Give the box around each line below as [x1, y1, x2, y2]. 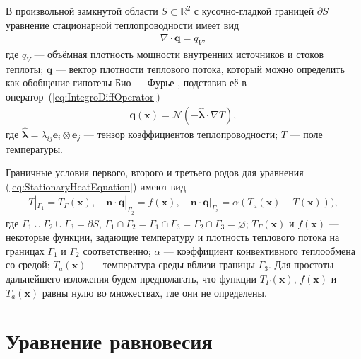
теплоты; [6, 61, 44, 76]
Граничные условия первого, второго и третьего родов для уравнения [6, 165, 304, 180]
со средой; [6, 257, 50, 272]
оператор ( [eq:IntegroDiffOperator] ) [6, 89, 160, 103]
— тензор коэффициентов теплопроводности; [83, 126, 278, 141]
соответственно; [83, 243, 151, 258]
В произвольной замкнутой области [6, 4, 158, 18]
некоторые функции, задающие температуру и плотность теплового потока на [6, 229, 340, 244]
